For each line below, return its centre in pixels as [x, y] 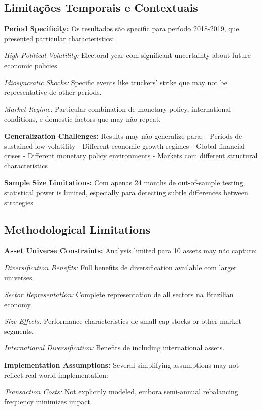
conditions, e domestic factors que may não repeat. [83, 119]
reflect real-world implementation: [56, 374]
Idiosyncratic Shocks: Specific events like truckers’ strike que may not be [116, 82]
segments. [19, 331]
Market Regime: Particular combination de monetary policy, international [118, 109]
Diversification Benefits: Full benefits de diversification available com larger [120, 267]
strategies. [20, 202]
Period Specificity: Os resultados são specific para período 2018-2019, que [122, 28]
